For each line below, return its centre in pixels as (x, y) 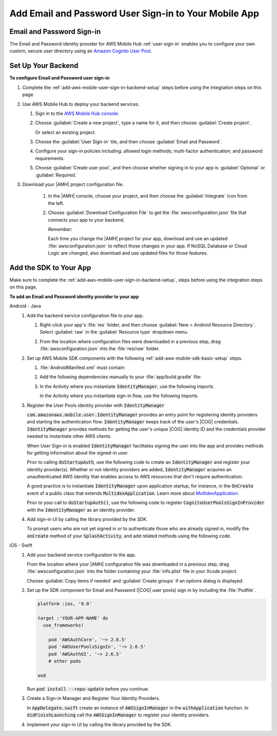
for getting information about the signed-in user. (78, 453)
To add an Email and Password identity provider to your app (74, 296)
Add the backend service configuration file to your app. (85, 315)
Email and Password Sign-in (55, 32)
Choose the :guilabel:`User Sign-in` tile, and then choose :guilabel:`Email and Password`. (129, 142)
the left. (56, 203)
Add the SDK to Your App (50, 268)
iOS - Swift (21, 545)
